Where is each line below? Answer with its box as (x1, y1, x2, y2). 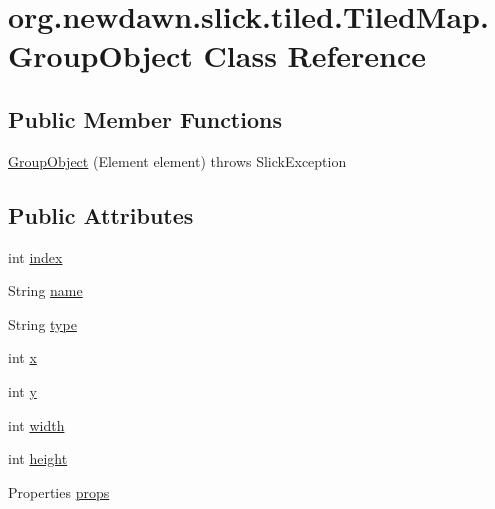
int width (8, 414, 65, 435)
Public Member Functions (8, 103, 282, 134)
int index (8, 246, 63, 267)
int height (8, 448, 68, 469)
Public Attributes (8, 199, 194, 230)
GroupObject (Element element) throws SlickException (8, 150, 347, 171)
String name (8, 280, 83, 301)
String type (8, 313, 77, 334)
